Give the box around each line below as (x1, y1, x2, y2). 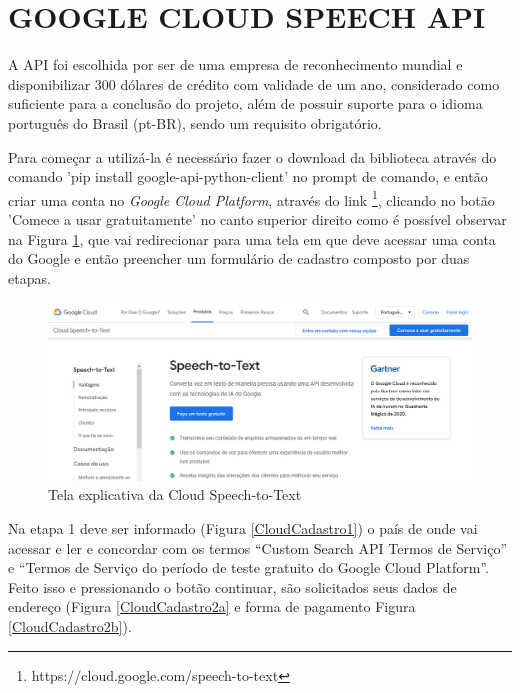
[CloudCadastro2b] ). (8, 615, 132, 636)
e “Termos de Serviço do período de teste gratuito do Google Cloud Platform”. (8, 557, 489, 578)
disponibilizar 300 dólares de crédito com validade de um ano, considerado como (8, 73, 500, 94)
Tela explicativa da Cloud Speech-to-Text (48, 484, 302, 505)
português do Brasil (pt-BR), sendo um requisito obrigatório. (8, 112, 382, 133)
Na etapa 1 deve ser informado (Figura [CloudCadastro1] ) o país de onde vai (8, 517, 478, 538)
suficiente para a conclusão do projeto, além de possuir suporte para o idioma (8, 93, 483, 114)
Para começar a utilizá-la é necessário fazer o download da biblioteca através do (8, 146, 497, 167)
